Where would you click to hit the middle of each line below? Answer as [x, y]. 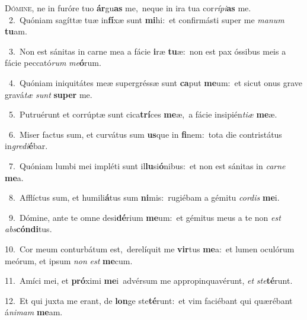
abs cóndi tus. [28, 229]
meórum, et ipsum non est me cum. [69, 260]
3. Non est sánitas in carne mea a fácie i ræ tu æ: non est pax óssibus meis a [147, 51]
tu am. [16, 31]
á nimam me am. [34, 312]
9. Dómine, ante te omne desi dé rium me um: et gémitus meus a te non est [145, 217]
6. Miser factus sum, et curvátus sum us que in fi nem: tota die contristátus [145, 134]
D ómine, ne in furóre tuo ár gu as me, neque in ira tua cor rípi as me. [128, 8]
